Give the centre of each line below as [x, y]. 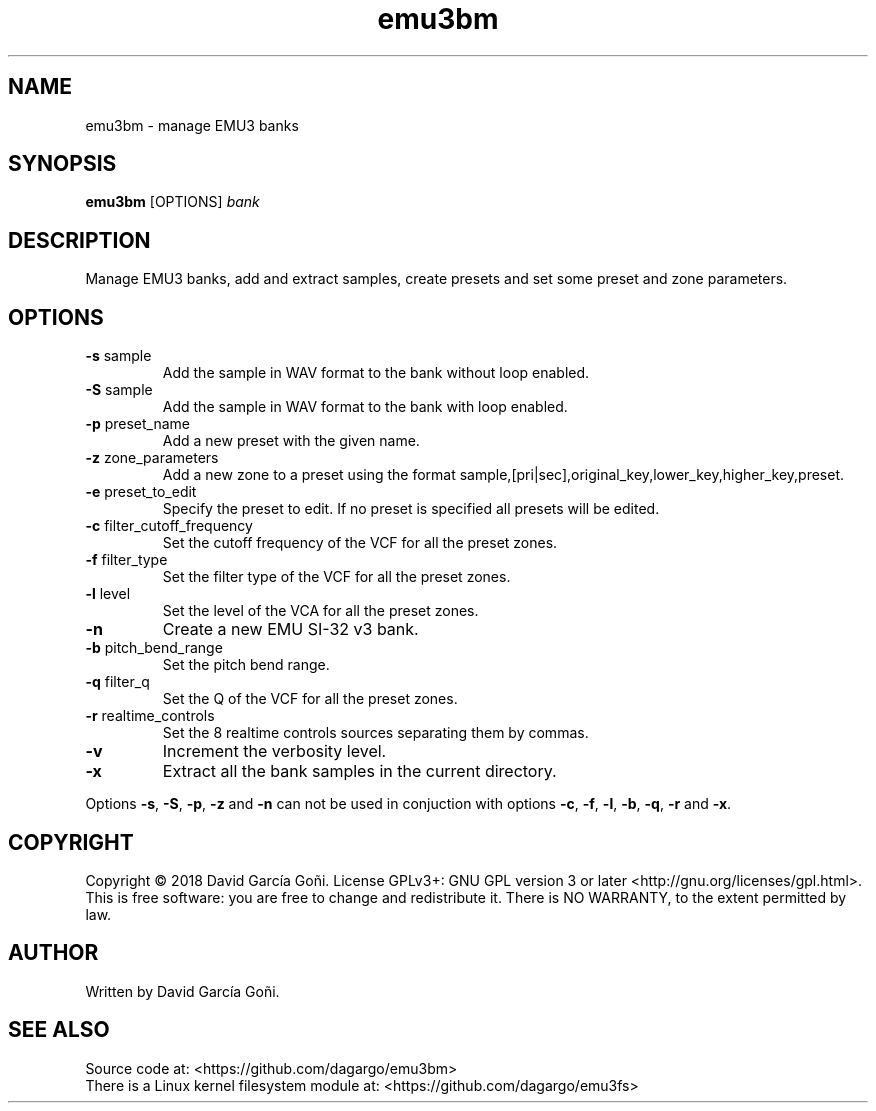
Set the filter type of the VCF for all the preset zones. [336, 577]
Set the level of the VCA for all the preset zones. [320, 611]
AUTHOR [53, 953]
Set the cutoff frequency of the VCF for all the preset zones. [360, 543]
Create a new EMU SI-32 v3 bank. [290, 629]
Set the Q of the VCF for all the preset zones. [310, 699]
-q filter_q [117, 682]
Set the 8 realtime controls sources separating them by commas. [375, 733]
